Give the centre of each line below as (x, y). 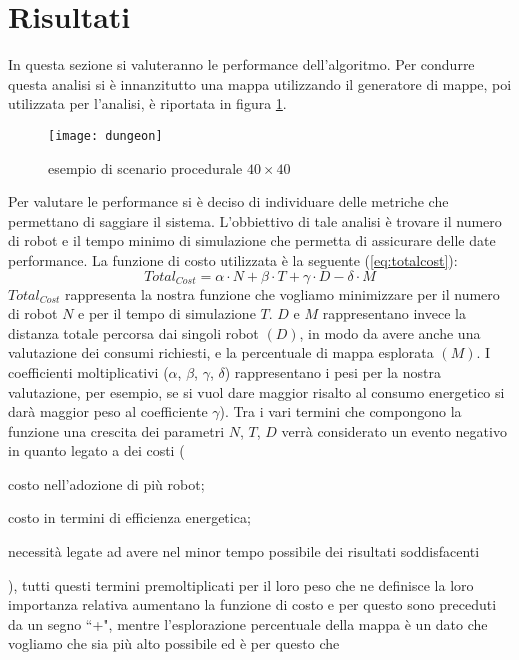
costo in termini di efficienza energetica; (129, 517)
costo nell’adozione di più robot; (106, 483)
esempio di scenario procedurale (145, 167)
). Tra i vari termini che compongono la (340, 411)
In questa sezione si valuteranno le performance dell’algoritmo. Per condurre (241, 64)
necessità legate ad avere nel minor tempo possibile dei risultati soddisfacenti (244, 551)
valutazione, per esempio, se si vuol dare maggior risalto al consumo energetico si (256, 391)
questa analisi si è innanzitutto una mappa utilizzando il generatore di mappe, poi (260, 83)
